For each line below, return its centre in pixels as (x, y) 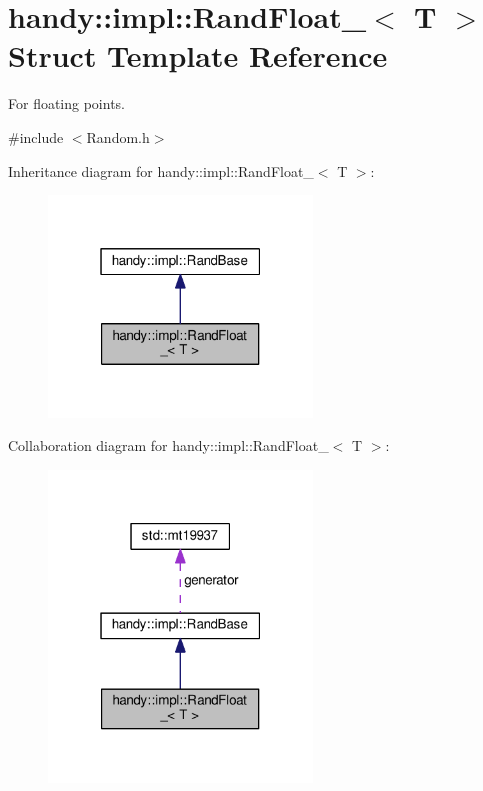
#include (36, 136)
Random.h (118, 136)
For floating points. (67, 103)
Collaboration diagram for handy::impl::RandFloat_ (168, 445)
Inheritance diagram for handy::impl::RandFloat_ (161, 170)
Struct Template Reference (198, 55)
